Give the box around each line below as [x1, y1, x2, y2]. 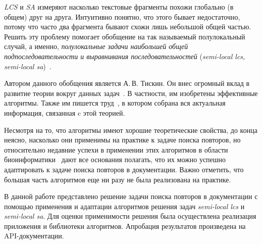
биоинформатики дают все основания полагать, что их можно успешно [4, 154, 226, 165]
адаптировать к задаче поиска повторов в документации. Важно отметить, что [4, 164, 244, 174]
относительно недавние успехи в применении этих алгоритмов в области [4, 144, 228, 155]
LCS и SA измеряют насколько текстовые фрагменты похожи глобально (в [4, 2, 234, 12]
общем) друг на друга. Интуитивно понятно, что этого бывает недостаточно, [4, 11, 240, 22]
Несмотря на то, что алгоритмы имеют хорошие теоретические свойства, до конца [4, 124, 257, 135]
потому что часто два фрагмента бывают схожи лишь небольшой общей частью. [4, 21, 251, 32]
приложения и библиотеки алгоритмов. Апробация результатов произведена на [4, 220, 246, 231]
